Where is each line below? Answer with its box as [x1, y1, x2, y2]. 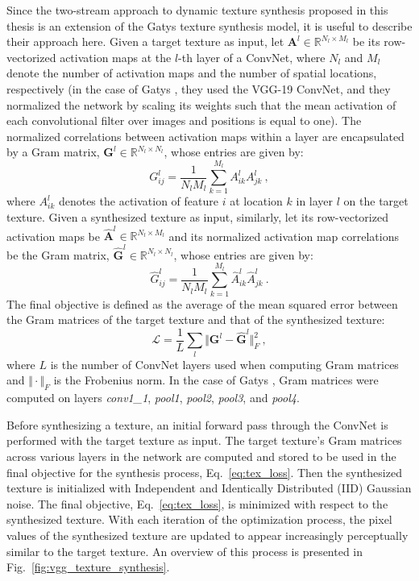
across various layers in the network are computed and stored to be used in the [6, 447, 396, 464]
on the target [343, 193, 409, 210]
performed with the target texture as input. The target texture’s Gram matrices [6, 432, 402, 449]
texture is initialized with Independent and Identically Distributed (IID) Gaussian [6, 479, 412, 496]
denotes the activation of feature [58, 193, 218, 210]
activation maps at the [60, 48, 172, 65]
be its [352, 33, 380, 50]
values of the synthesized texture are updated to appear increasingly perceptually [6, 526, 409, 543]
